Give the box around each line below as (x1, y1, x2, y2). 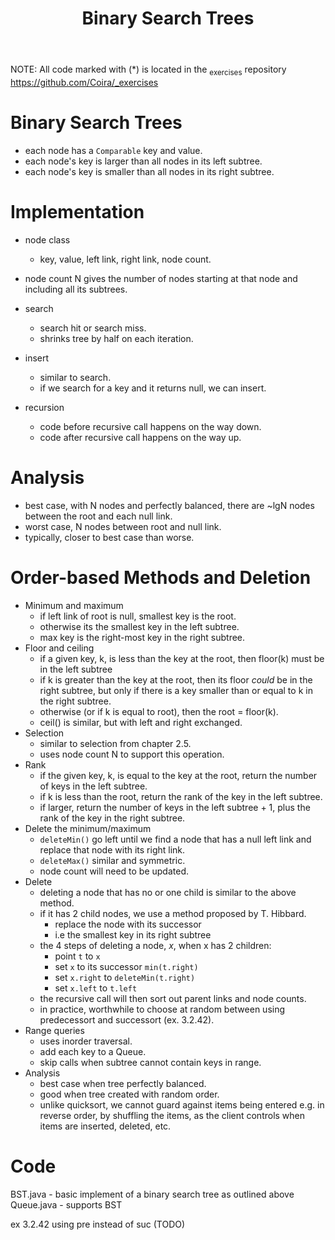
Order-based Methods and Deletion (10, 566, 312, 589)
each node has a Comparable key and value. (24, 144, 203, 156)
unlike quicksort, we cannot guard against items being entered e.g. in (39, 1098, 325, 1111)
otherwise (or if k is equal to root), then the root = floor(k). (39, 705, 279, 717)
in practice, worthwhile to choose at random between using (39, 1003, 286, 1015)
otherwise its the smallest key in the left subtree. (39, 620, 240, 632)
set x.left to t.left (54, 982, 138, 994)
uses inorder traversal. (39, 1035, 133, 1047)
